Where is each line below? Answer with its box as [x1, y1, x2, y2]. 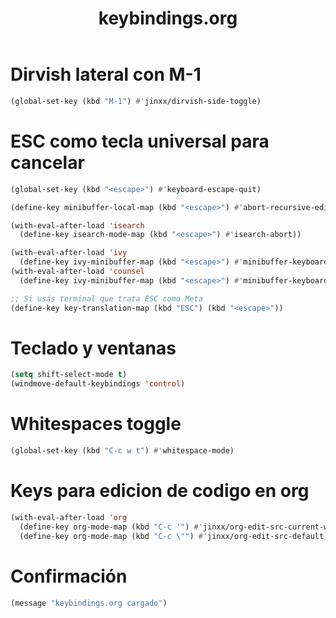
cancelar [10, 152, 85, 174]
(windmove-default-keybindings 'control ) [10, 379, 186, 389]
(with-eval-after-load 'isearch [10, 220, 145, 231]
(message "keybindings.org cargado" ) [10, 598, 168, 608]
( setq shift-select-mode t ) [10, 370, 128, 380]
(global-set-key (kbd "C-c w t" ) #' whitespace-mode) [10, 446, 235, 456]
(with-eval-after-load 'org [10, 512, 128, 522]
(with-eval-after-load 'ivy [10, 248, 128, 258]
